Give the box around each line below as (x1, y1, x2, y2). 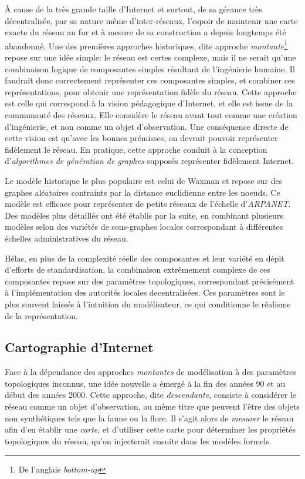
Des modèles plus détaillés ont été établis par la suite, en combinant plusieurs (5, 209, 283, 221)
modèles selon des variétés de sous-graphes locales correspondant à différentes (5, 220, 283, 233)
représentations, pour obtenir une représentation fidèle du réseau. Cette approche (5, 85, 297, 98)
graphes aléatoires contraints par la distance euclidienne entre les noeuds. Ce (5, 186, 280, 198)
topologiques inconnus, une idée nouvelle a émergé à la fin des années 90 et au (5, 377, 286, 389)
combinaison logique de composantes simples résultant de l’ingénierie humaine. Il (5, 62, 295, 75)
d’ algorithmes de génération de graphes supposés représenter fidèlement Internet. (5, 155, 294, 167)
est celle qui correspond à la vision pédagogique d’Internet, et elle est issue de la (5, 97, 293, 109)
